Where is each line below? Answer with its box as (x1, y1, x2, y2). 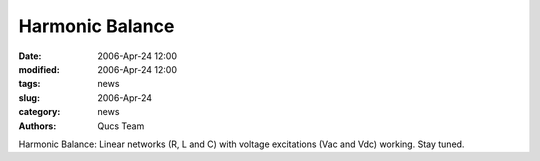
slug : (18, 91, 40, 104)
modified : (18, 63, 60, 75)
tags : (18, 78, 41, 90)
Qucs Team (97, 120, 145, 132)
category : (18, 106, 61, 118)
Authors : (18, 120, 57, 132)
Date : (18, 50, 42, 62)
